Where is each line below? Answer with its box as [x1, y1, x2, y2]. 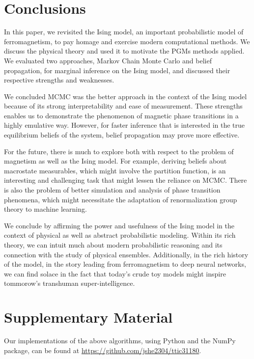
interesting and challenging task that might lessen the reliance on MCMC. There [4, 175, 247, 185]
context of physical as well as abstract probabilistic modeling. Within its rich [4, 230, 236, 240]
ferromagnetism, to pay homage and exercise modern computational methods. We [4, 36, 250, 46]
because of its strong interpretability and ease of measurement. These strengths [4, 101, 243, 111]
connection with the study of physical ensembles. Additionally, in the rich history [4, 249, 249, 259]
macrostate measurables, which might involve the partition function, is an [4, 165, 226, 175]
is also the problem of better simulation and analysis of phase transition [4, 185, 221, 195]
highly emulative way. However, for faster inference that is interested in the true [4, 120, 245, 130]
